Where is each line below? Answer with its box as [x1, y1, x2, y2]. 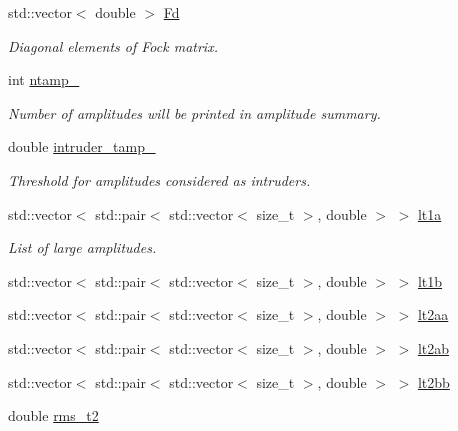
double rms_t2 [8, 405, 99, 426]
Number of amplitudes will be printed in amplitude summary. [8, 102, 381, 123]
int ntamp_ [8, 69, 80, 90]
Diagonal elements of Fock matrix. [8, 35, 218, 56]
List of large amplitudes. [8, 237, 157, 258]
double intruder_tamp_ [8, 136, 156, 157]
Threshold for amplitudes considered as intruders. [8, 169, 311, 190]
